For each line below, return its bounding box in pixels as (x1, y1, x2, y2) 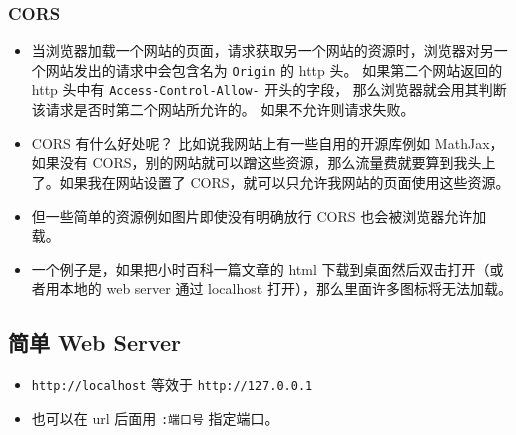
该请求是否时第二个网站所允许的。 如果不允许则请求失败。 (31, 99, 415, 120)
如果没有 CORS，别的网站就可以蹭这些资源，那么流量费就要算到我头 (31, 152, 482, 173)
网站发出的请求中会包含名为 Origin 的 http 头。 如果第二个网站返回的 (45, 59, 503, 80)
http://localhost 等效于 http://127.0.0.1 (31, 374, 313, 395)
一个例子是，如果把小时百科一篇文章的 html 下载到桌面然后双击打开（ (31, 258, 490, 279)
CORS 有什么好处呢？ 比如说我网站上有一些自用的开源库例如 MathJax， (31, 132, 504, 153)
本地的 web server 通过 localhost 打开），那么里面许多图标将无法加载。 (59, 278, 512, 299)
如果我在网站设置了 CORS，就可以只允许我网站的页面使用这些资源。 (59, 171, 510, 192)
